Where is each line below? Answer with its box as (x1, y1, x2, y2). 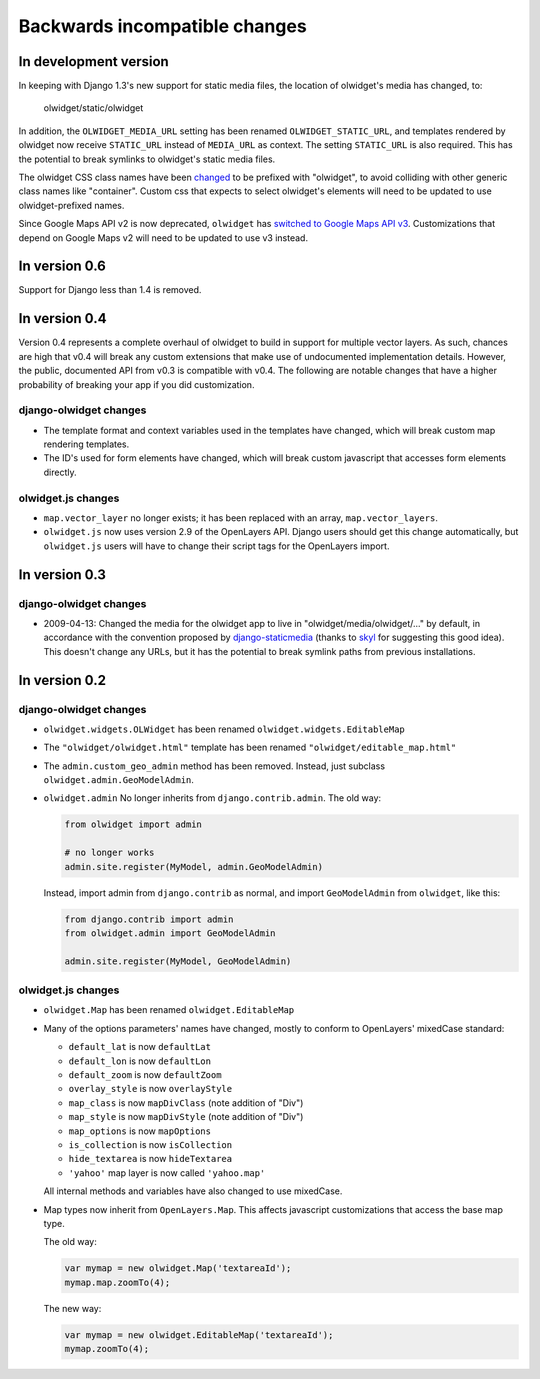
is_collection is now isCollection (68, 1139, 233, 1150)
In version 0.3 (18, 566, 107, 583)
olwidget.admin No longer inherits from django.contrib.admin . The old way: (43, 792, 382, 804)
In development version (18, 53, 169, 70)
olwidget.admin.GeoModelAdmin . (43, 774, 195, 786)
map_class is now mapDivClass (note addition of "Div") (68, 1096, 304, 1109)
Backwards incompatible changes (18, 15, 307, 37)
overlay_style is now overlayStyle (68, 1083, 233, 1095)
